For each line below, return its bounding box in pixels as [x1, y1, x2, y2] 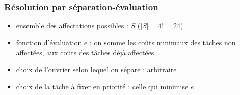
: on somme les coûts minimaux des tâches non [90, 37, 236, 47]
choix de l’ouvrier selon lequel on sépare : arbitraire [16, 64, 177, 74]
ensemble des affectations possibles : [16, 20, 128, 31]
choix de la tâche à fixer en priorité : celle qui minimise [16, 81, 189, 91]
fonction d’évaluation [16, 37, 82, 47]
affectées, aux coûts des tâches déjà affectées [16, 47, 154, 58]
